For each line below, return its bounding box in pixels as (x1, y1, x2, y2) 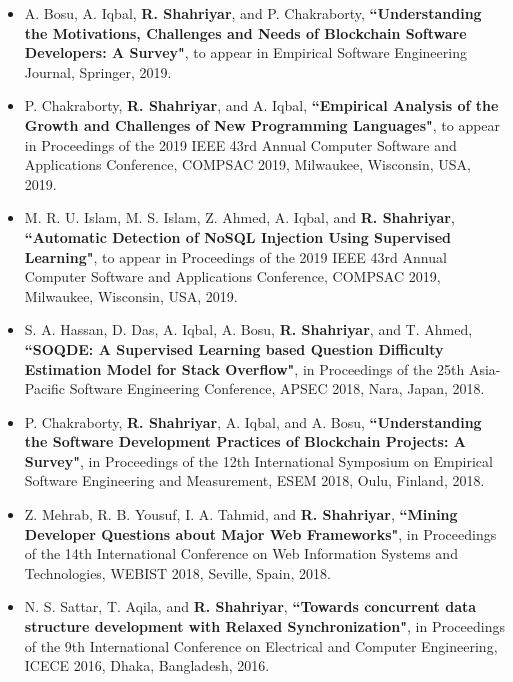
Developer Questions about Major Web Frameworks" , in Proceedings (24, 523, 497, 544)
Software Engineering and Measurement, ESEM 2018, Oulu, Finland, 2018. (24, 470, 485, 491)
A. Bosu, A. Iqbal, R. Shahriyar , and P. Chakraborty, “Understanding (24, 3, 482, 23)
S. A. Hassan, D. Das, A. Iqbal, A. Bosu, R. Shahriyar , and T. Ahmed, (24, 319, 473, 340)
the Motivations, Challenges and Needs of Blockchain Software (24, 22, 467, 43)
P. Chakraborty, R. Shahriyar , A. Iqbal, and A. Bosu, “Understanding (24, 411, 482, 432)
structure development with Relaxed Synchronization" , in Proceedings (24, 616, 505, 637)
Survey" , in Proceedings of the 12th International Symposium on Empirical (24, 450, 493, 471)
